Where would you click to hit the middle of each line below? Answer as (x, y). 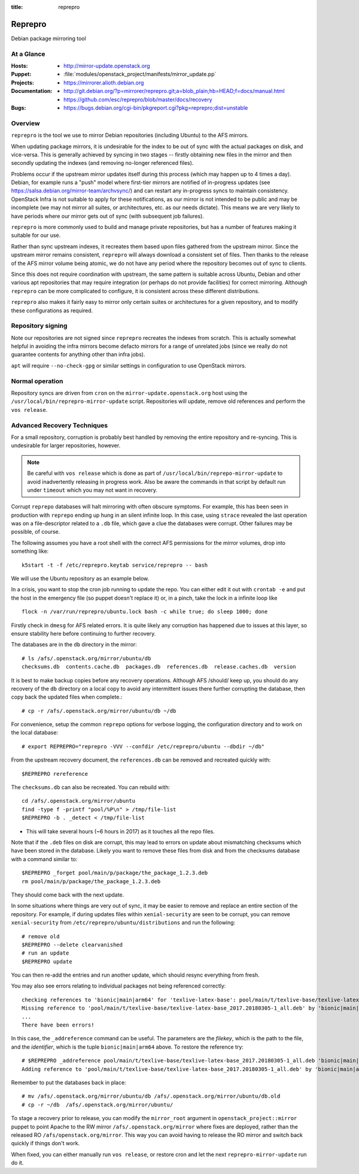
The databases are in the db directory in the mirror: (74, 645)
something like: (30, 551)
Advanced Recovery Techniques (59, 425)
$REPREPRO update (47, 961)
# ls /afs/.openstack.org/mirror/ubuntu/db (86, 658)
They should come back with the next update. (68, 895)
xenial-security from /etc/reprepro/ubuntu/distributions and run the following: (123, 923)
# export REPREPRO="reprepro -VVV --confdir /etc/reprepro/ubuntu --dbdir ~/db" (143, 746)
